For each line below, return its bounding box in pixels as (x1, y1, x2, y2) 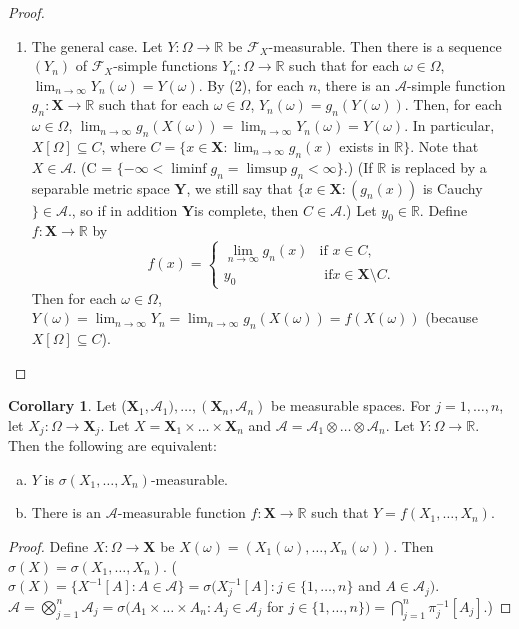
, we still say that (186, 177, 293, 198)
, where (101, 135, 146, 156)
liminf (171, 161, 207, 176)
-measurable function (117, 502, 246, 523)
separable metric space (31, 177, 170, 198)
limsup (246, 161, 287, 176)
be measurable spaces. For (271, 395, 431, 416)
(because (425, 307, 478, 328)
